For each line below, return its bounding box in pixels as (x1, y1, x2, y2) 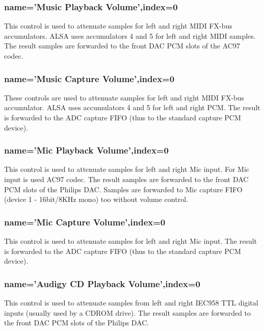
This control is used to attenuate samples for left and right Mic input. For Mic (4, 164, 250, 174)
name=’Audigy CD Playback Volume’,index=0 (4, 277, 200, 290)
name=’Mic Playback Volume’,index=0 (4, 144, 169, 157)
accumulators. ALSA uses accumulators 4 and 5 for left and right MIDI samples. (4, 30, 256, 41)
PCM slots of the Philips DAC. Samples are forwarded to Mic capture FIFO (4, 184, 243, 194)
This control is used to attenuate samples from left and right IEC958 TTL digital (4, 297, 258, 308)
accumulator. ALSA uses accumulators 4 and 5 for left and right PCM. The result (4, 102, 260, 113)
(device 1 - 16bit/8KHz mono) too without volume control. (4, 194, 188, 205)
